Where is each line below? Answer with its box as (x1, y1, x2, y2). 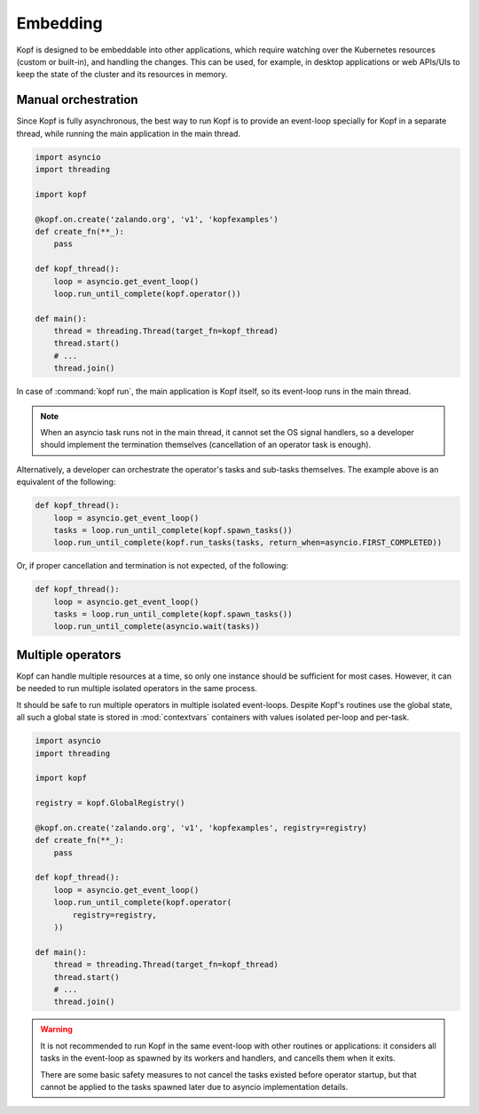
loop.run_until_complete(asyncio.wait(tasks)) (53, 622, 261, 632)
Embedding (16, 13, 103, 33)
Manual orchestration (16, 92, 138, 107)
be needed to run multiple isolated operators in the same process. (16, 683, 257, 694)
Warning (40, 1024, 73, 1035)
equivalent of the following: (16, 476, 116, 488)
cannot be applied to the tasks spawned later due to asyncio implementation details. (40, 1081, 349, 1092)
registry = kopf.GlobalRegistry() (35, 798, 185, 808)
